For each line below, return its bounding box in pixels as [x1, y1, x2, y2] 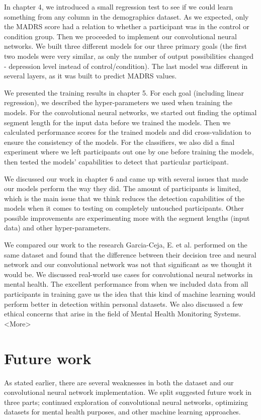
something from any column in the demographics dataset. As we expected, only [4, 11, 249, 22]
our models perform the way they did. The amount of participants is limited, [4, 183, 241, 194]
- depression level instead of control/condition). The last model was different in [4, 60, 248, 71]
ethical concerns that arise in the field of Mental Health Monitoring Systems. [4, 308, 241, 319]
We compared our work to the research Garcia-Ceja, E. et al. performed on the [4, 239, 247, 250]
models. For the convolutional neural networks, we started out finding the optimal [4, 107, 257, 117]
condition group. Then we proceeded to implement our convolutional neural [4, 31, 237, 41]
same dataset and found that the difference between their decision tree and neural [4, 249, 256, 260]
